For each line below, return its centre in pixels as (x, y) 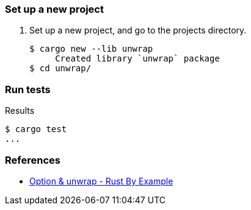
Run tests (28, 89)
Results (20, 111)
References (33, 160)
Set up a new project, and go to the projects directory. (138, 30)
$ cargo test (36, 129)
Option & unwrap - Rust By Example (101, 181)
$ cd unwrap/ (60, 68)
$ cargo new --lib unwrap (91, 49)
